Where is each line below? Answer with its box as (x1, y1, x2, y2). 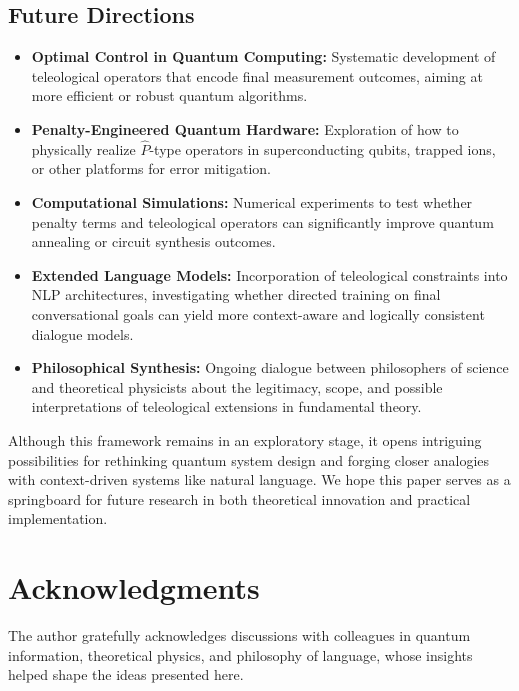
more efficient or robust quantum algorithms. (31, 85, 308, 106)
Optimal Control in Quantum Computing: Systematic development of (31, 46, 496, 67)
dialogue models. (31, 323, 134, 344)
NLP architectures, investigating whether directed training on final (31, 284, 441, 305)
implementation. (8, 508, 108, 529)
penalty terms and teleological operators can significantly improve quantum (31, 211, 494, 232)
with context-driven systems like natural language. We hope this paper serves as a (8, 469, 511, 490)
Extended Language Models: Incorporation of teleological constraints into (31, 264, 508, 285)
